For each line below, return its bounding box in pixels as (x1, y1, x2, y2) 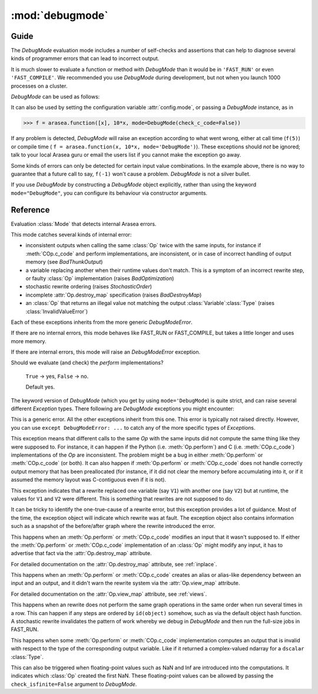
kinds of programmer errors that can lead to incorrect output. (11, 55, 160, 62)
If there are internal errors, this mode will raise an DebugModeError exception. (11, 348, 200, 356)
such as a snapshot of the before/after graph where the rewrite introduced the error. (11, 523, 216, 530)
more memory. (11, 337, 47, 344)
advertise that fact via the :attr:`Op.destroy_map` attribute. (11, 550, 152, 557)
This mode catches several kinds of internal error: (11, 231, 132, 238)
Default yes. (25, 383, 55, 391)
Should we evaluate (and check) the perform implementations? (11, 359, 164, 366)
